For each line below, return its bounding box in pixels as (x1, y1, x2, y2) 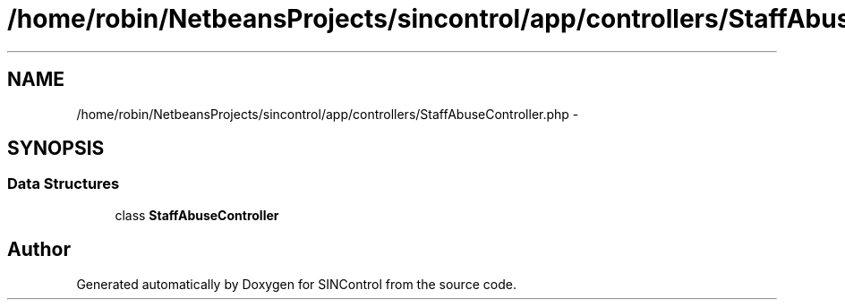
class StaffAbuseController (115, 207, 279, 223)
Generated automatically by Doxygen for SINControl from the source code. (76, 276, 516, 292)
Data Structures (7, 175, 120, 193)
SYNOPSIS (7, 137, 105, 160)
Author (7, 238, 71, 261)
